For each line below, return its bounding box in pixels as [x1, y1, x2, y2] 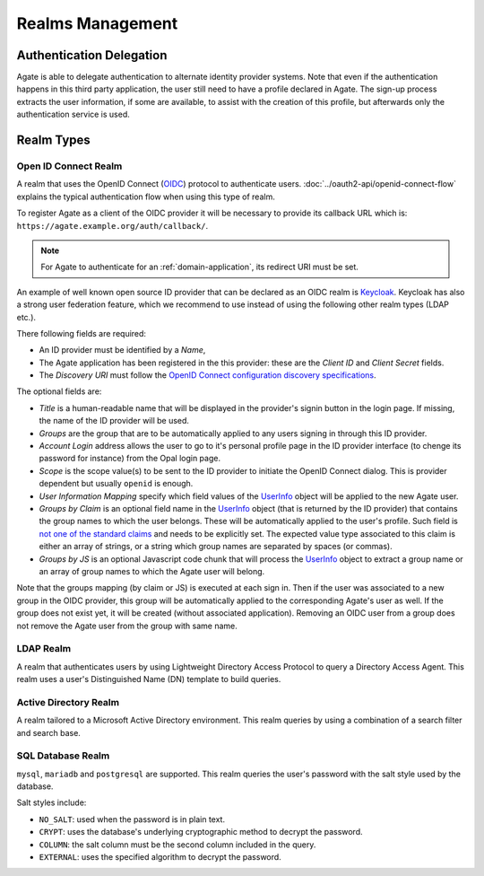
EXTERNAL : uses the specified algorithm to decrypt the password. [39, 852, 281, 863]
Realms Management [16, 13, 178, 33]
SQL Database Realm [16, 749, 110, 762]
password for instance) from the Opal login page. [39, 453, 221, 464]
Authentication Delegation [16, 48, 168, 63]
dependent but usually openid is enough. [39, 478, 194, 489]
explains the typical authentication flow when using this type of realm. [16, 191, 275, 202]
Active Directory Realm [16, 696, 120, 708]
